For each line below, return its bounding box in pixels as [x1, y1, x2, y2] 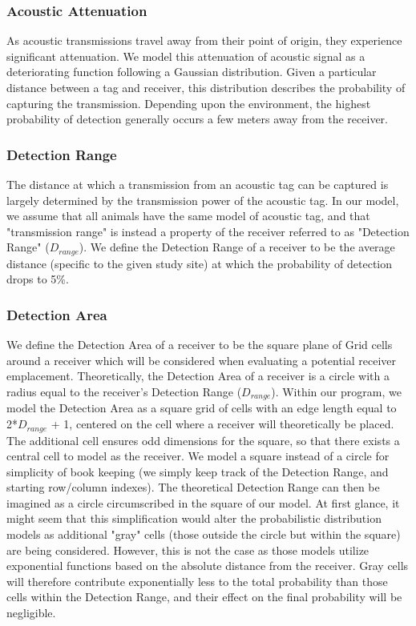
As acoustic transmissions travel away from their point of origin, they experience [6, 32, 402, 49]
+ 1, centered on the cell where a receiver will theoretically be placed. [50, 415, 394, 432]
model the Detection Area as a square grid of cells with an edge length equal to [6, 399, 397, 416]
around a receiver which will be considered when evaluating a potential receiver [6, 351, 397, 368]
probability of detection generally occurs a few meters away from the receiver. [6, 110, 388, 127]
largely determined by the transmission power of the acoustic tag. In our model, [6, 191, 399, 208]
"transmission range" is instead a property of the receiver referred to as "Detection [6, 223, 410, 239]
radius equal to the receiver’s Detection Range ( [6, 383, 242, 400]
